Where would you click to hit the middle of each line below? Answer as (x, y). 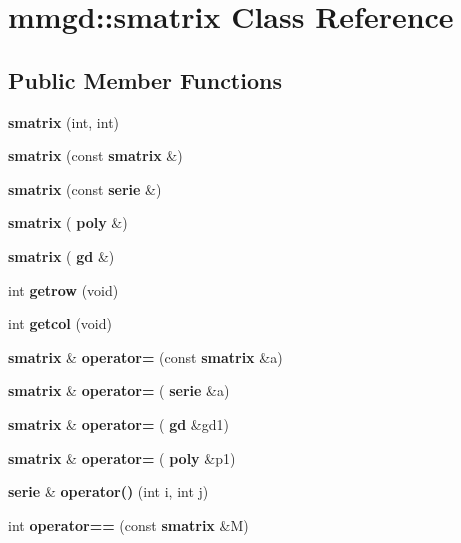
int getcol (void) (60, 323)
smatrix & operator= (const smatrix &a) (145, 356)
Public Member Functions (145, 79)
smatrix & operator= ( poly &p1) (122, 457)
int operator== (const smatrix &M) (128, 524)
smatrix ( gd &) (61, 255)
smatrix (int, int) (64, 121)
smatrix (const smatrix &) (95, 155)
